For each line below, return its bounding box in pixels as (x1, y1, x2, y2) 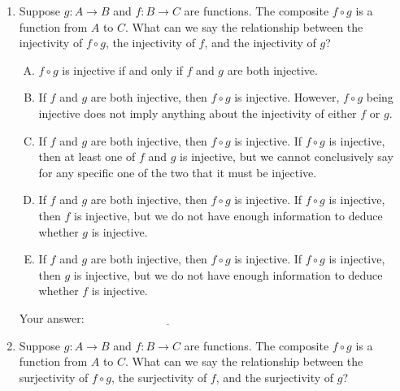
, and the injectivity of (204, 34, 316, 51)
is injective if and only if (62, 61, 183, 78)
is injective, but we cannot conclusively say (180, 148, 393, 165)
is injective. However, (234, 89, 340, 106)
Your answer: (19, 309, 85, 326)
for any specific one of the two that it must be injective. (38, 163, 317, 180)
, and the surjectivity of (215, 368, 334, 385)
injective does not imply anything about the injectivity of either (38, 104, 357, 121)
